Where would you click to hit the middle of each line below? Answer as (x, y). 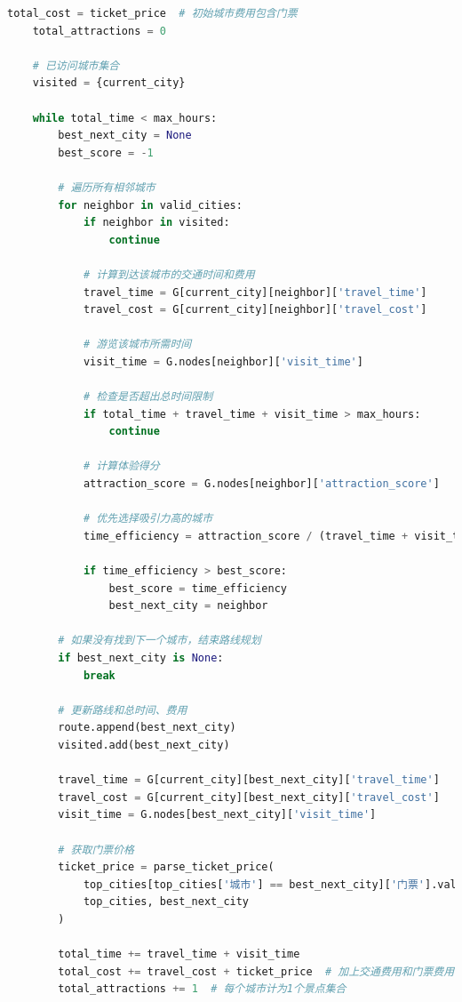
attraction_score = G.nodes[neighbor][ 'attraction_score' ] (261, 484)
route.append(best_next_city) (147, 728)
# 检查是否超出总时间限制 (148, 397)
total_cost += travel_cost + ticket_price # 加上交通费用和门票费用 (256, 971)
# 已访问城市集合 (76, 65)
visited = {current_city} (109, 83)
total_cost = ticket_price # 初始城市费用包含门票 (152, 13)
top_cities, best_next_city (166, 902)
